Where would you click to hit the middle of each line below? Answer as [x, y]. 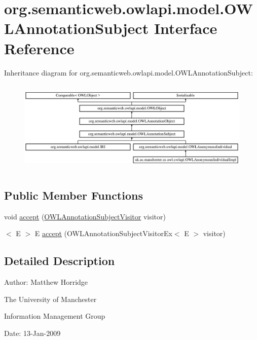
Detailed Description [60, 261]
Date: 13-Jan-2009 [32, 333]
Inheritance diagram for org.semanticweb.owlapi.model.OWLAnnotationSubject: [128, 72]
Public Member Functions [74, 195]
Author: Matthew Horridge [46, 282]
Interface [186, 28]
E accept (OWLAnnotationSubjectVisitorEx [103, 233]
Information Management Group [55, 316]
